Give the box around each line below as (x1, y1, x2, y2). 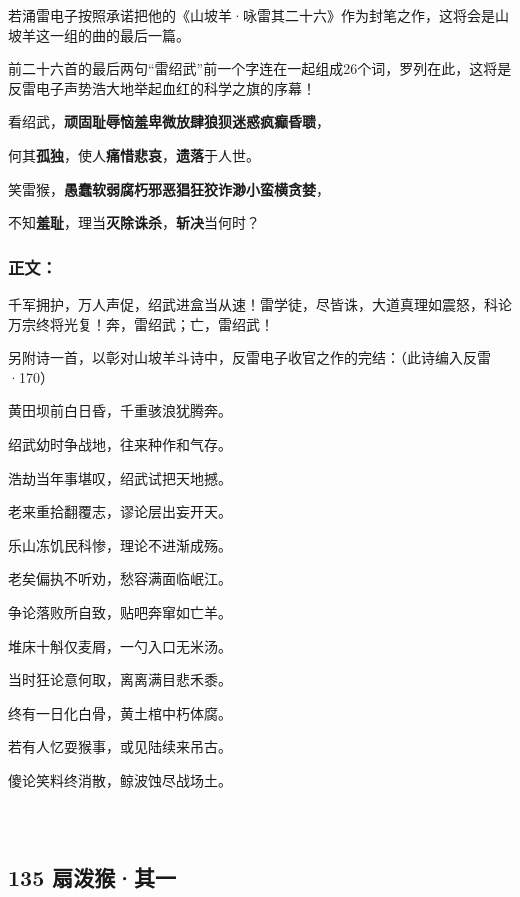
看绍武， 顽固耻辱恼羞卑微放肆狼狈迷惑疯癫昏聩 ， (8, 111, 330, 132)
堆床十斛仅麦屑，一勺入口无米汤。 (8, 635, 232, 656)
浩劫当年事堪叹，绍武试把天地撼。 (8, 467, 232, 488)
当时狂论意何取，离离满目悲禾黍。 (8, 669, 232, 690)
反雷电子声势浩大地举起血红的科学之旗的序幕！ (8, 77, 316, 98)
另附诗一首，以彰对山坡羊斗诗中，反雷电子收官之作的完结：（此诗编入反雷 (8, 347, 491, 368)
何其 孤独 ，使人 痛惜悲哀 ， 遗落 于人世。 (8, 144, 260, 165)
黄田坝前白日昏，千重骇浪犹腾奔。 (8, 400, 232, 421)
